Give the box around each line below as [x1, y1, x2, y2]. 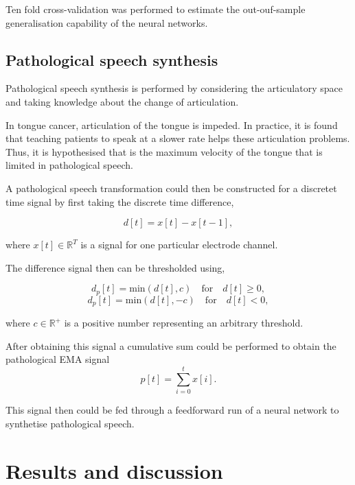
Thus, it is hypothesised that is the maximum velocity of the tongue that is [5, 144, 323, 158]
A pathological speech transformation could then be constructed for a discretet [5, 180, 337, 195]
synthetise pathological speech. [5, 416, 135, 430]
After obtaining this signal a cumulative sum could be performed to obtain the [5, 338, 336, 353]
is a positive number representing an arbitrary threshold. [64, 316, 304, 330]
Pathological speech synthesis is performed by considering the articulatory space [5, 81, 343, 95]
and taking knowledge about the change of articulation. [5, 94, 239, 108]
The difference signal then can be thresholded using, [5, 260, 225, 274]
